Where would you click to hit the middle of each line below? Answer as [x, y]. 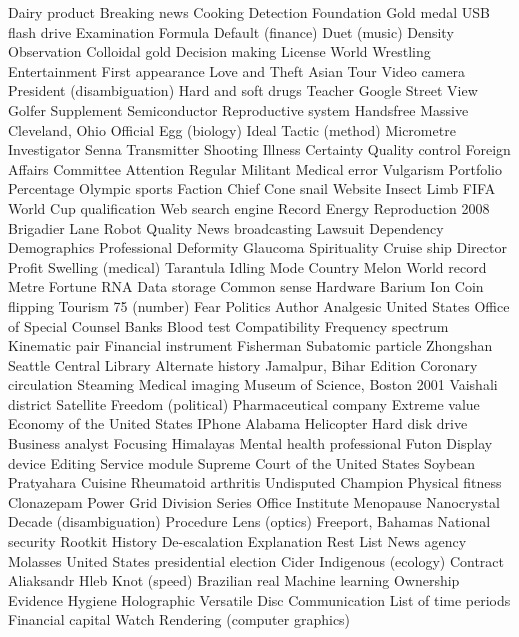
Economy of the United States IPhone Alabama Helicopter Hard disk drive [238, 423]
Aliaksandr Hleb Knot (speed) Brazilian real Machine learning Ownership [234, 580]
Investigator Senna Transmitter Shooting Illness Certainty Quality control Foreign [259, 149]
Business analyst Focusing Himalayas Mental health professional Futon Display [250, 443]
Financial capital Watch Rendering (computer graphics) [179, 619]
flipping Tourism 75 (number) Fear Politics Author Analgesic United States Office [259, 305]
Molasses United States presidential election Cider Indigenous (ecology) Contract [256, 560]
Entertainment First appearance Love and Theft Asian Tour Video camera [237, 70]
